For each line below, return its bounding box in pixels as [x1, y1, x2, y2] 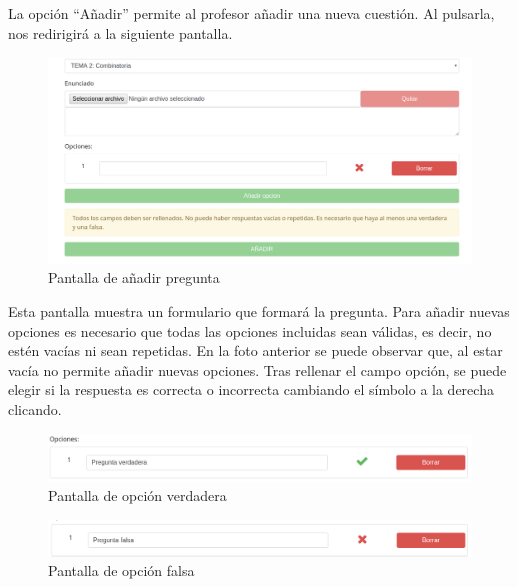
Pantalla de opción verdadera [48, 485, 227, 506]
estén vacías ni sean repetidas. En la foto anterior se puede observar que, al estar [8, 340, 503, 361]
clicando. [8, 398, 62, 419]
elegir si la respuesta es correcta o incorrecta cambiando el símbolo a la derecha [8, 379, 494, 400]
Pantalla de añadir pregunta [48, 267, 220, 288]
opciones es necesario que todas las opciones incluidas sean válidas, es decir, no [8, 320, 492, 341]
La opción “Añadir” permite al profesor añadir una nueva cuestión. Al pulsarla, [8, 3, 495, 23]
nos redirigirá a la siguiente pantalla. [8, 22, 233, 43]
